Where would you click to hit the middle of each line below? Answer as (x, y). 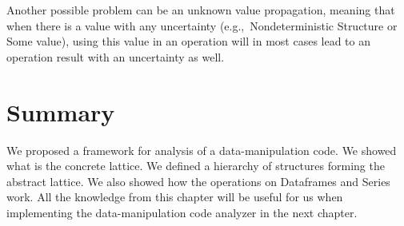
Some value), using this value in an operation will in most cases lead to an (189, 41)
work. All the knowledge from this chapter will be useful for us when (175, 197)
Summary (61, 111)
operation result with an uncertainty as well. (116, 56)
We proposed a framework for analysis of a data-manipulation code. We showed (202, 150)
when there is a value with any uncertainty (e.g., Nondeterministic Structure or (202, 25)
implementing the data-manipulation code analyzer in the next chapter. (182, 212)
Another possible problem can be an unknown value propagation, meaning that (201, 10)
